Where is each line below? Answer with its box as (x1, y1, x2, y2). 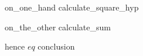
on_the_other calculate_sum (5, 20, 111, 33)
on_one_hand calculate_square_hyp (5, 1, 139, 13)
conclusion (38, 40, 75, 52)
